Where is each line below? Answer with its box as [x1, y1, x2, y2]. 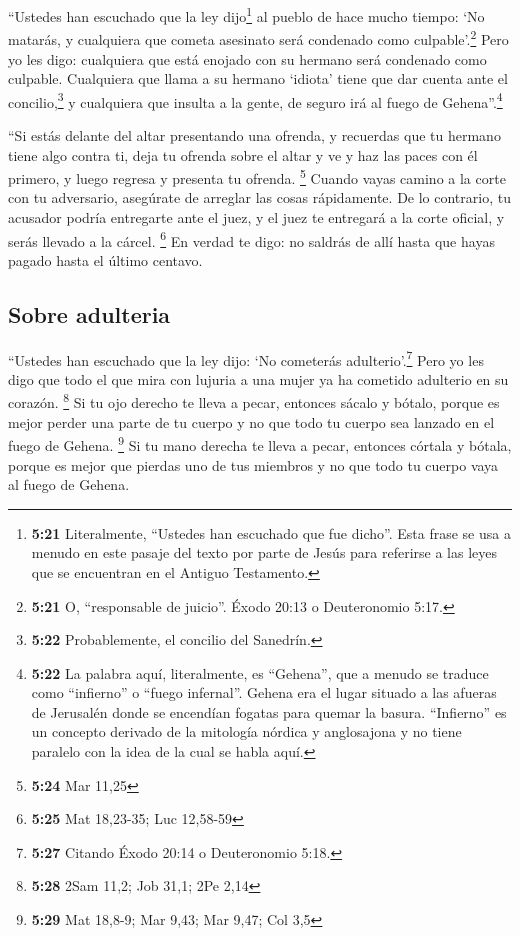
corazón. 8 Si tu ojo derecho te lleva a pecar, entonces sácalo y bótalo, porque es [8, 389, 500, 413]
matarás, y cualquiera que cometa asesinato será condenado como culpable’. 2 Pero [8, 26, 509, 49]
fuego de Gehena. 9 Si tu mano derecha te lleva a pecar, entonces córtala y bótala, [8, 432, 512, 455]
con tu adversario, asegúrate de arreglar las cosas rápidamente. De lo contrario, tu [8, 187, 511, 208]
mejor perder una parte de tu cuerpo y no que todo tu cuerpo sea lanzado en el [8, 411, 495, 432]
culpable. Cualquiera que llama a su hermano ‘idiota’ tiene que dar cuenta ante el [8, 68, 508, 89]
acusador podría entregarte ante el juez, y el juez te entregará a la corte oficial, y [8, 206, 505, 227]
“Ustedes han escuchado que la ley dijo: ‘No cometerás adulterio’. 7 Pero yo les [8, 346, 484, 370]
